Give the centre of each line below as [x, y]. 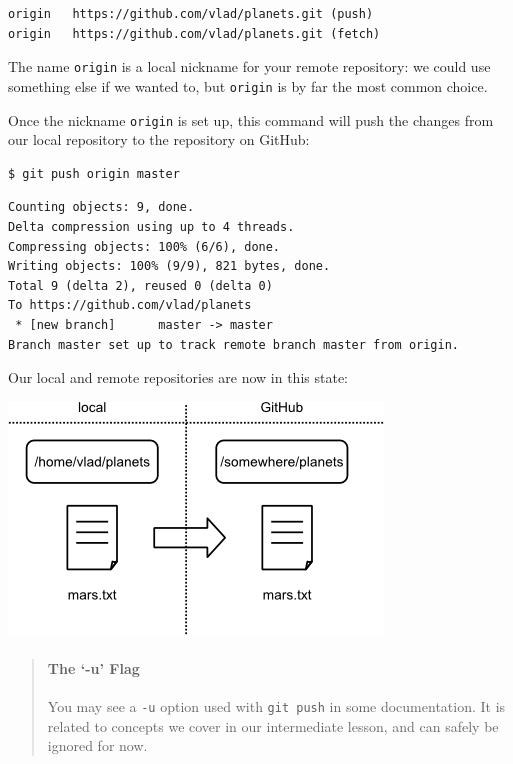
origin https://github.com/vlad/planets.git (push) [191, 14]
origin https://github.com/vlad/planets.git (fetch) [194, 33]
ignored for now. [97, 745]
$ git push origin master [94, 173]
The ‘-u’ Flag [93, 667]
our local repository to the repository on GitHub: [159, 139]
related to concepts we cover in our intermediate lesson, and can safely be [273, 725]
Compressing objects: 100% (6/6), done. [144, 246]
